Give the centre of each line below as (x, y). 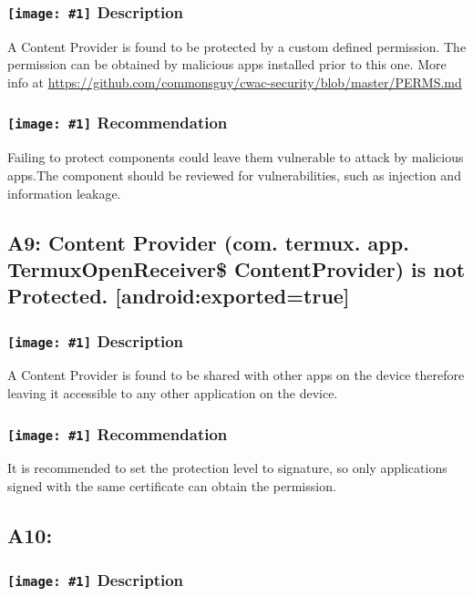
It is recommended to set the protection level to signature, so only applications (227, 468)
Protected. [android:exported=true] (179, 296)
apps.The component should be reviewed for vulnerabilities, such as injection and (234, 175)
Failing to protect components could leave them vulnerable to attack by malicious (236, 157)
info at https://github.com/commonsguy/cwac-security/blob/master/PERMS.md (235, 82)
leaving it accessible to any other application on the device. (173, 393)
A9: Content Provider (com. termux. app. (208, 242)
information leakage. (64, 193)
